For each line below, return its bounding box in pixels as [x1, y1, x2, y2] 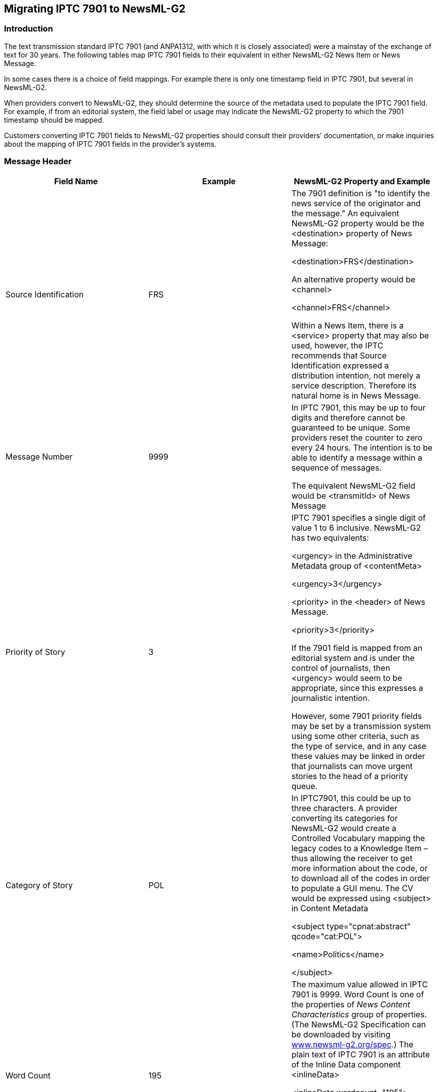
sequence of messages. [291, 462, 382, 473]
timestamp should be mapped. [4, 115, 104, 124]
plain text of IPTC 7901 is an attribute [291, 1049, 430, 1059]
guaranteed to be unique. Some [291, 422, 410, 433]
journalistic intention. [291, 692, 370, 703]
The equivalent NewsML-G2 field [291, 480, 415, 491]
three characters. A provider [291, 803, 397, 813]
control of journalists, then [291, 662, 390, 673]
